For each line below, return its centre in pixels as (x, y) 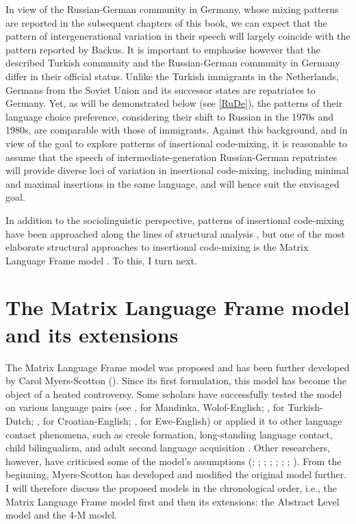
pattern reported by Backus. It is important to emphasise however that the (163, 49)
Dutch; (20, 420)
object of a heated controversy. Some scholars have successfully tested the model (174, 394)
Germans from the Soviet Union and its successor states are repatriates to (161, 89)
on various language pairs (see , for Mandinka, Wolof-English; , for (145, 407)
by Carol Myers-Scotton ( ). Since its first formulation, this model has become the (176, 380)
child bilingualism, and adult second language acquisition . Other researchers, (168, 448)
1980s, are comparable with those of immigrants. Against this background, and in (177, 130)
